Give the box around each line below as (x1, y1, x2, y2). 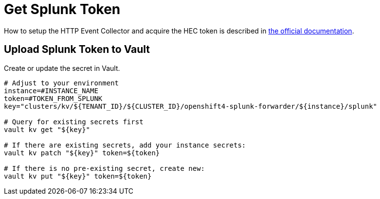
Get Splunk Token (4, 1, 121, 17)
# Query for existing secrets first (4, 117, 144, 126)
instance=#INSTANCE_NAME (4, 86, 98, 95)
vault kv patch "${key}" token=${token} (4, 149, 160, 157)
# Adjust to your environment (4, 79, 119, 87)
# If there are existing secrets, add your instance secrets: (4, 141, 246, 149)
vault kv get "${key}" (4, 125, 90, 133)
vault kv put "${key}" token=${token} (4, 172, 152, 180)
